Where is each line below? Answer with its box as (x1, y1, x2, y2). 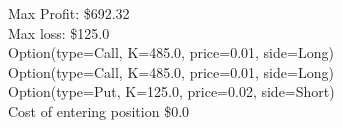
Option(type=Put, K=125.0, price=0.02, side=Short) (8, 81, 335, 102)
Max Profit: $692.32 (8, 3, 130, 23)
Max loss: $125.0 (8, 22, 110, 43)
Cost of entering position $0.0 (8, 100, 190, 121)
